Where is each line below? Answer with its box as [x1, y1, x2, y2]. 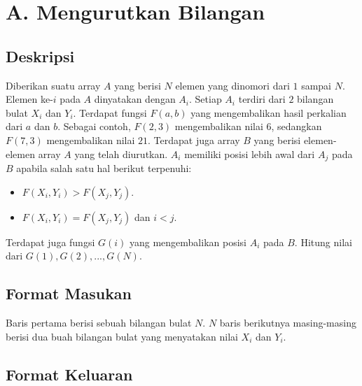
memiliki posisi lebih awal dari [184, 146, 315, 161]
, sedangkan [271, 119, 322, 134]
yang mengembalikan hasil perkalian [190, 105, 347, 120]
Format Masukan [6, 283, 132, 304]
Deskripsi [6, 45, 75, 66]
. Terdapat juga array [148, 132, 240, 147]
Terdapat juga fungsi [6, 234, 95, 249]
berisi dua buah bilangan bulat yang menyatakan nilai [6, 329, 238, 343]
